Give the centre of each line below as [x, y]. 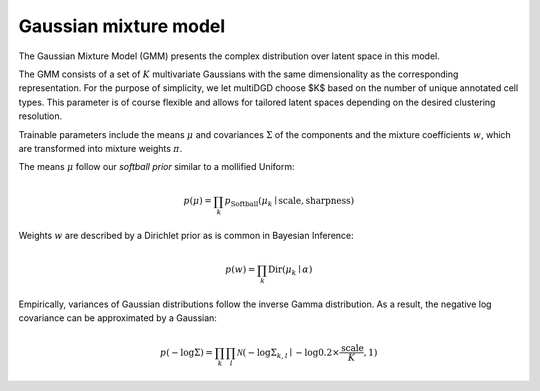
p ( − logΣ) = [187, 352]
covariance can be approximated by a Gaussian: [117, 318]
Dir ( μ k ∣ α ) [290, 271]
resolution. [40, 116]
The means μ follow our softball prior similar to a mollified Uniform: [156, 167]
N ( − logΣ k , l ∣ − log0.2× [288, 353]
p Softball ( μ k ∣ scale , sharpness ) [289, 202]
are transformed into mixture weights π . [100, 148]
